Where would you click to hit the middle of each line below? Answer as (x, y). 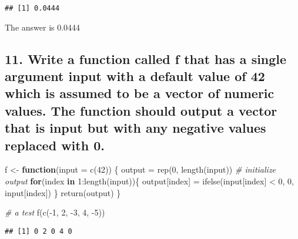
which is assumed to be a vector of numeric (140, 93)
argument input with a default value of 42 (135, 76)
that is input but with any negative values (135, 128)
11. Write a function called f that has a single (146, 58)
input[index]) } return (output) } (63, 192)
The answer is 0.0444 (43, 27)
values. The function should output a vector (141, 110)
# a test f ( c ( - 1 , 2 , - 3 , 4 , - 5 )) (55, 212)
